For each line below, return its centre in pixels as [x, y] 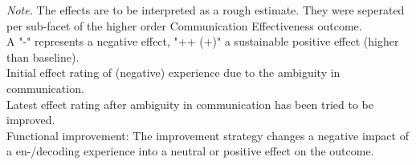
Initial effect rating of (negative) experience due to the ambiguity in [173, 72]
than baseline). [43, 56]
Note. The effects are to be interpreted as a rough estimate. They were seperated [206, 10]
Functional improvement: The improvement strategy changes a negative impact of [208, 135]
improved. [31, 120]
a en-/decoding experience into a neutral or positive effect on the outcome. [190, 151]
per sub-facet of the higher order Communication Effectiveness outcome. [184, 25]
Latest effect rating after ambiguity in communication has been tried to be [190, 104]
